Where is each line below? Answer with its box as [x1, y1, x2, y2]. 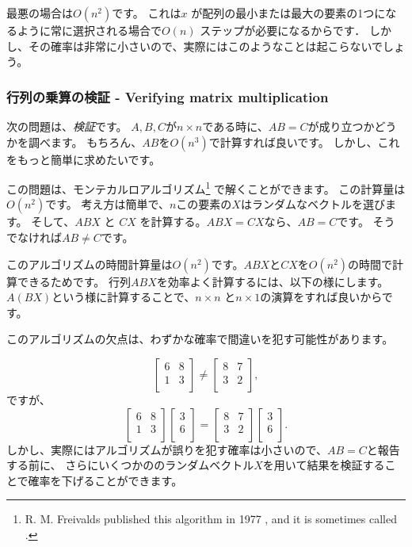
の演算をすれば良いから [260, 289, 382, 305]
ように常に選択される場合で [17, 22, 162, 38]
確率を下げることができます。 [28, 472, 183, 488]
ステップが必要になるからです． [200, 22, 366, 38]
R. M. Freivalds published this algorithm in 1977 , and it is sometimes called [25, 511, 397, 527]
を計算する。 [139, 213, 207, 230]
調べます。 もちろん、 [28, 133, 143, 150]
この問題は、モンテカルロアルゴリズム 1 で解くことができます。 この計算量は [6, 178, 406, 197]
